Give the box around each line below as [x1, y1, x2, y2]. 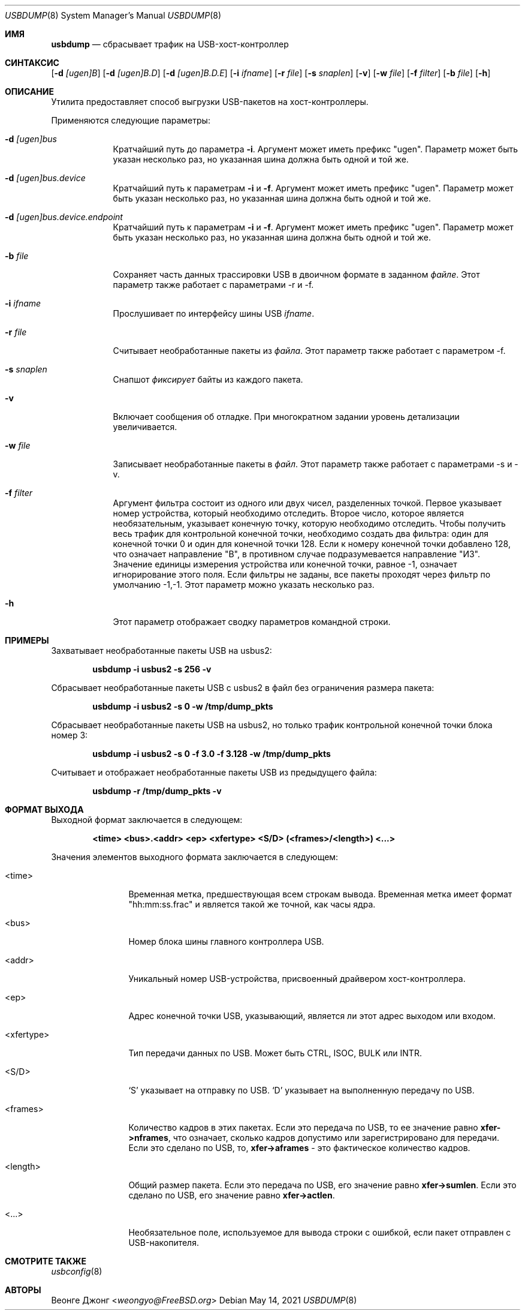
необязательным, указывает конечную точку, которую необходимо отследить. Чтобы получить [113, 518, 506, 528]
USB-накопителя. [128, 1237, 199, 1248]
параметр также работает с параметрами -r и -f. [113, 280, 314, 290]
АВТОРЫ [5, 1285, 41, 1295]
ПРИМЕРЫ [5, 635, 49, 645]
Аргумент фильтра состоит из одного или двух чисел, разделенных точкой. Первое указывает [113, 498, 502, 508]
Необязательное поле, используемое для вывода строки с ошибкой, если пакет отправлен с [128, 1227, 511, 1237]
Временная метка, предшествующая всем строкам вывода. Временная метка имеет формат [128, 889, 512, 899]
